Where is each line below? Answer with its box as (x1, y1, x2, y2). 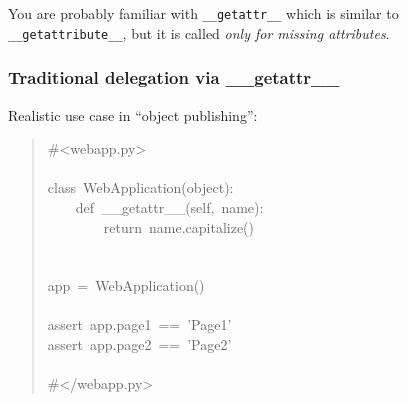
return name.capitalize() (103, 216, 255, 237)
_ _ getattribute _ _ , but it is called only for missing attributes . (8, 22, 390, 43)
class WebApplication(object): (47, 177, 234, 198)
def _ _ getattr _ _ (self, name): (75, 196, 264, 217)
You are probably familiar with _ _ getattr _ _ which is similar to (8, 3, 399, 23)
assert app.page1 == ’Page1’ (47, 314, 232, 335)
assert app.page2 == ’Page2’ (47, 334, 232, 355)
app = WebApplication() (47, 275, 205, 296)
